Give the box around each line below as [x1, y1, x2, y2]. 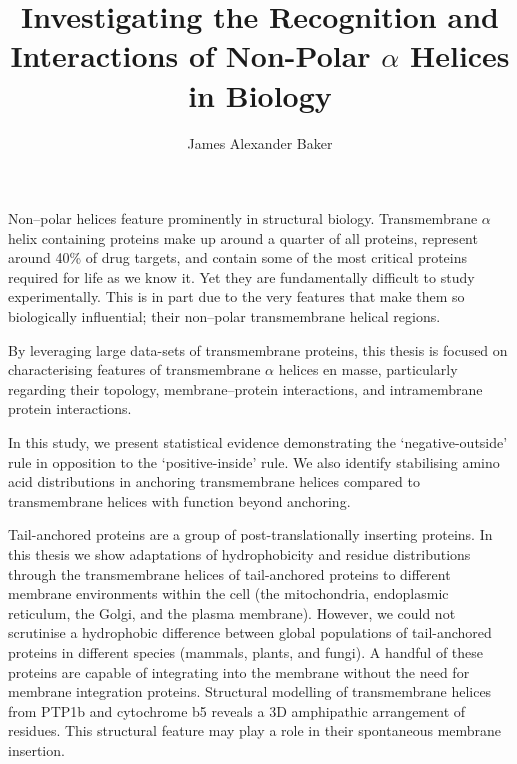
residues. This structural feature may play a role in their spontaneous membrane [8, 720, 502, 741]
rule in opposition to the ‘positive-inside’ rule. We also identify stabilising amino [8, 451, 500, 472]
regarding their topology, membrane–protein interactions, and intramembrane [8, 378, 483, 399]
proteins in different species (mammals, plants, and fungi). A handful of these [8, 641, 484, 662]
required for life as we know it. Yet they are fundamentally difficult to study [8, 266, 475, 287]
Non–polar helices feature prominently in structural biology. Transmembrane [8, 208, 478, 229]
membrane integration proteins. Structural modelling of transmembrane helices [8, 681, 492, 702]
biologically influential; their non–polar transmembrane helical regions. [8, 306, 441, 327]
